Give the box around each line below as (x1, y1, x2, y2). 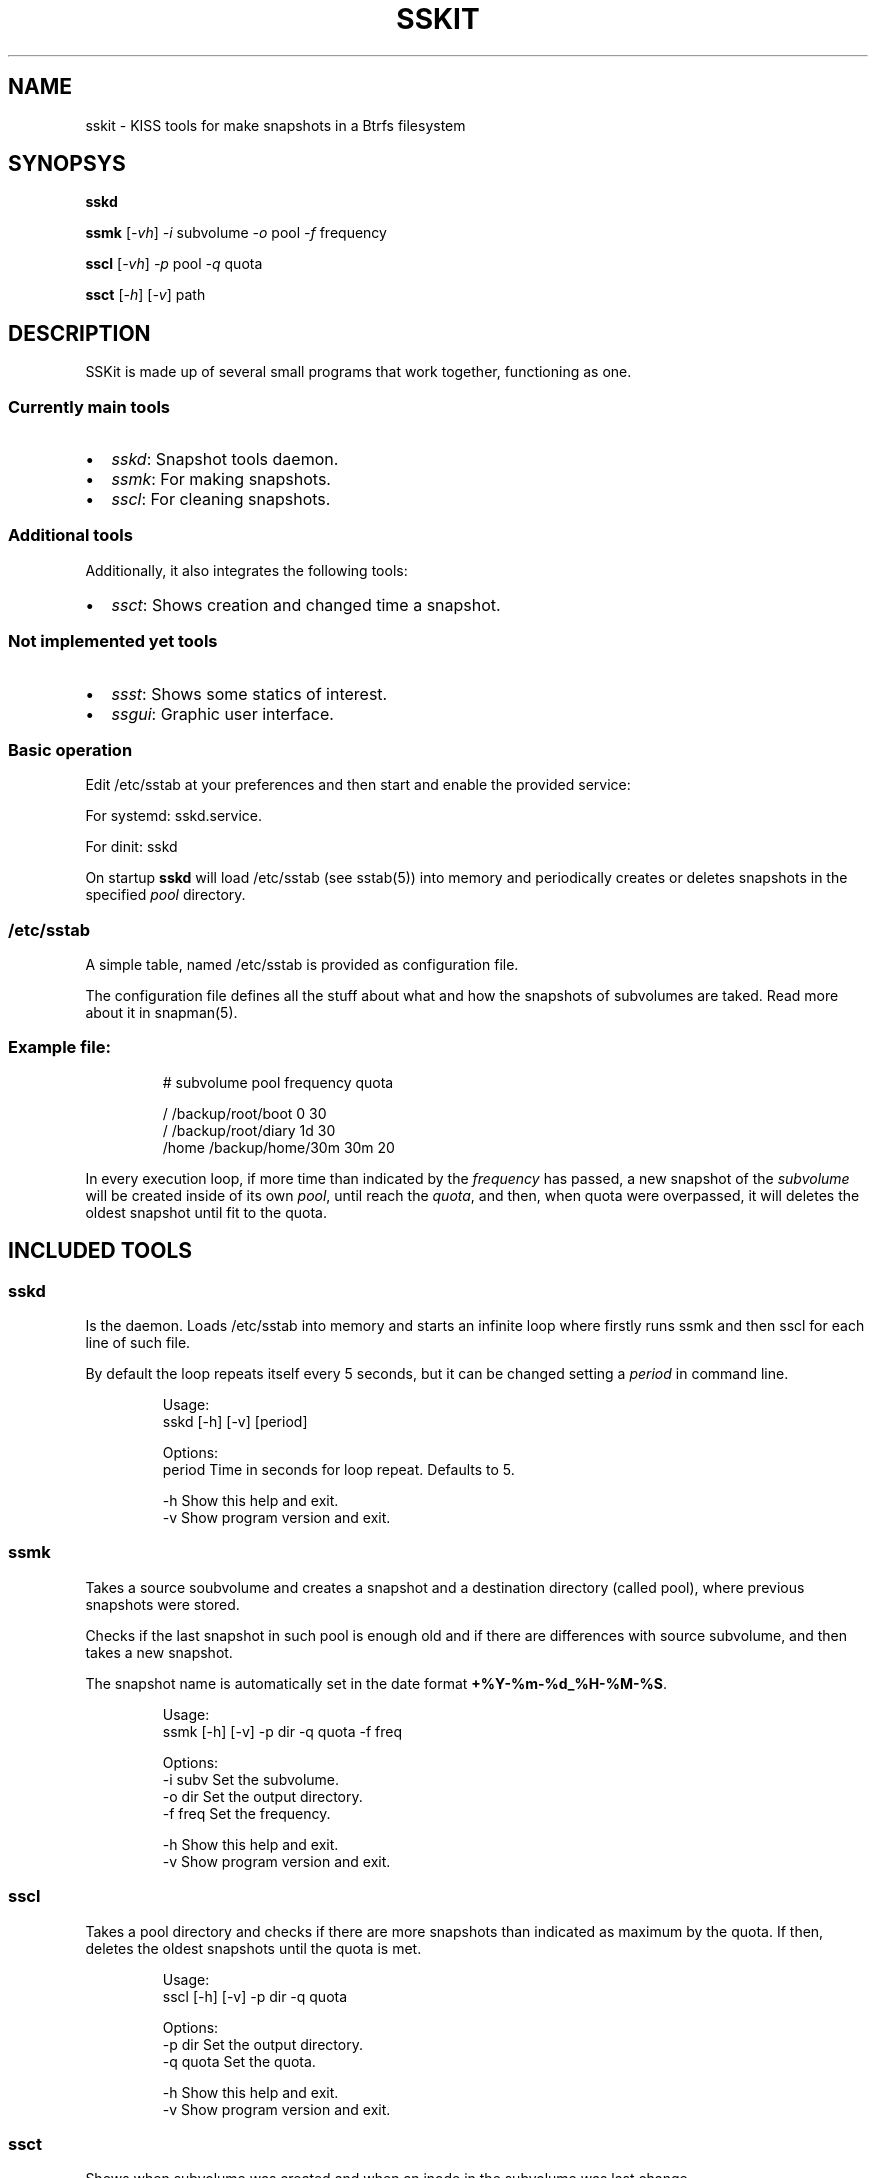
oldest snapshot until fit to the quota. (85, 1203, 327, 1221)
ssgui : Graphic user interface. (111, 703, 334, 724)
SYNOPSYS (8, 151, 126, 177)
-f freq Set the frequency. (162, 1804, 331, 1822)
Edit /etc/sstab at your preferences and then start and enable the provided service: (85, 776, 631, 794)
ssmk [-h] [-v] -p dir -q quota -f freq (162, 1722, 403, 1740)
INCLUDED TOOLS (8, 1238, 193, 1264)
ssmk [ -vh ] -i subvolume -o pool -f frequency (85, 224, 387, 242)
